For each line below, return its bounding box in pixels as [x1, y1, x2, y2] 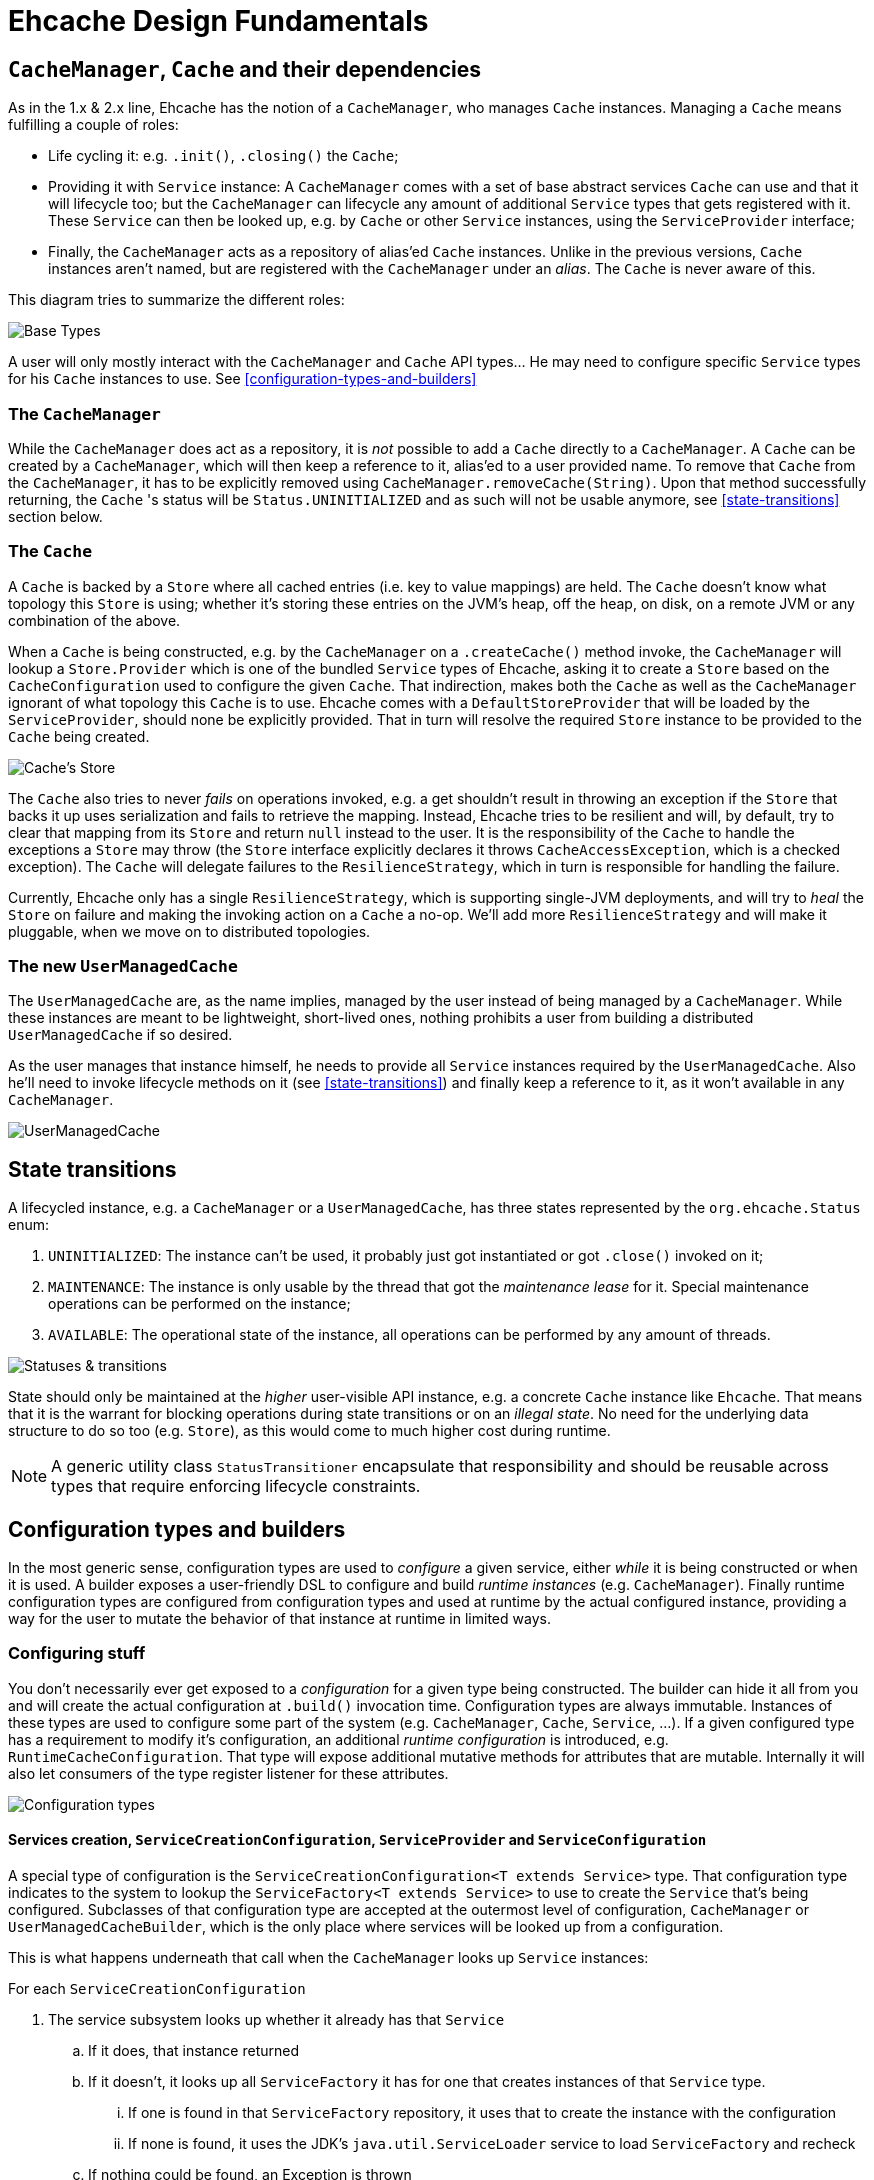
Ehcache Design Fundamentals [8, 4, 429, 38]
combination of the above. [8, 611, 181, 629]
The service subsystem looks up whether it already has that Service [48, 2011, 505, 2029]
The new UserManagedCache [8, 956, 238, 977]
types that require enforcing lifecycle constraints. [51, 1476, 421, 1497]
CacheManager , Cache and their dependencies [8, 56, 481, 82]
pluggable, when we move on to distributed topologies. [8, 922, 371, 940]
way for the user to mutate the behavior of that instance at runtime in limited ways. [8, 1610, 551, 1628]
